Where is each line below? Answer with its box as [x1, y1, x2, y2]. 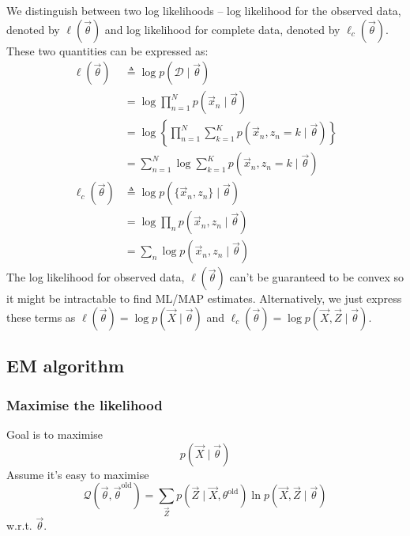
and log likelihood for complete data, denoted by [104, 21, 340, 37]
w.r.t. [6, 517, 32, 534]
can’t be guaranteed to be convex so [229, 269, 404, 285]
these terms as [6, 309, 76, 325]
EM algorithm [6, 353, 125, 378]
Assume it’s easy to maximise [6, 466, 149, 482]
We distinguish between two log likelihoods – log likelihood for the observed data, [6, 2, 401, 18]
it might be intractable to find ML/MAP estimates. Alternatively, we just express [6, 290, 402, 307]
